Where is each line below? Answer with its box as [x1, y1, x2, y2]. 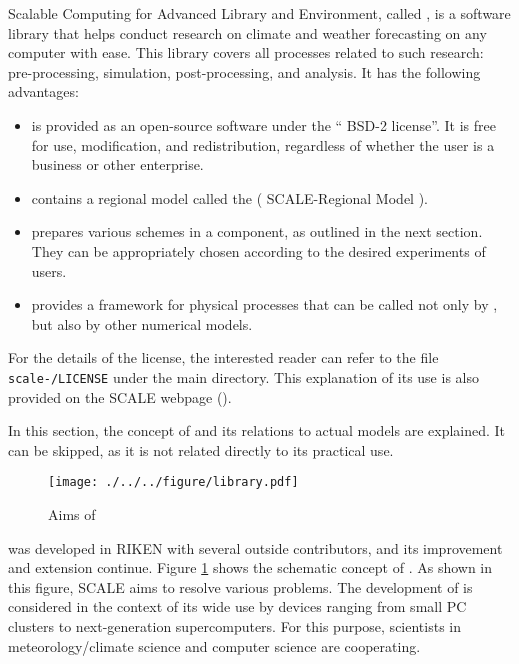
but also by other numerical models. [31, 313, 253, 334]
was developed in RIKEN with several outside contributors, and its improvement [8, 537, 503, 558]
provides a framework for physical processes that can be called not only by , [31, 294, 498, 315]
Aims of [48, 504, 96, 524]
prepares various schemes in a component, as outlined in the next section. [31, 221, 483, 242]
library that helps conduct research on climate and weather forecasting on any [8, 22, 487, 43]
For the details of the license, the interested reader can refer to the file [8, 347, 439, 368]
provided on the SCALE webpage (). [8, 386, 232, 407]
